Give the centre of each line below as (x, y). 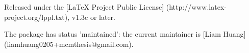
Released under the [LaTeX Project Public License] (84, 7)
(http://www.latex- (196, 7)
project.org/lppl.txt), (37, 17)
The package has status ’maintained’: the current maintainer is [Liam (113, 34)
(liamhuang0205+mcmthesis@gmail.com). (69, 44)
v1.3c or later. (93, 17)
